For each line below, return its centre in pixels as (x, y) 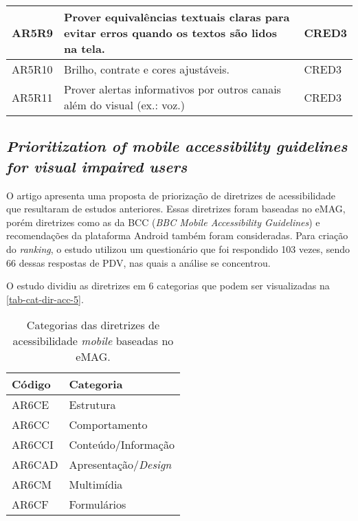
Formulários (98, 505)
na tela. (84, 48)
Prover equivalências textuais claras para (177, 17)
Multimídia (96, 485)
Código (31, 384)
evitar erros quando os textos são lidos (170, 33)
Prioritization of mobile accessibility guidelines (177, 146)
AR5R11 (32, 97)
